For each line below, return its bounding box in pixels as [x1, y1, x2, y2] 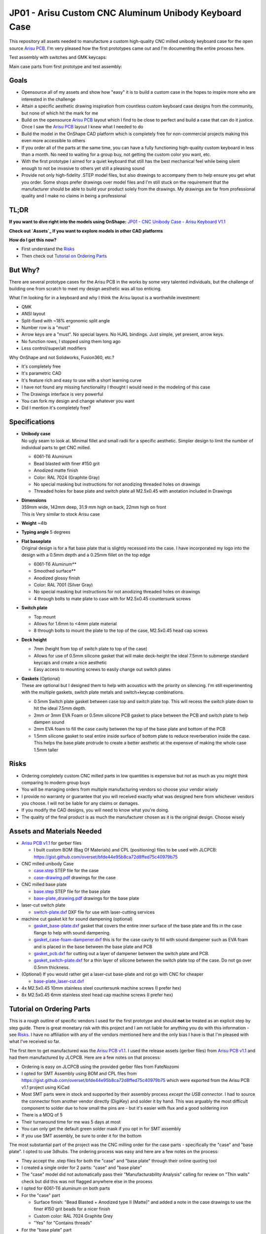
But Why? [9, 266, 40, 274]
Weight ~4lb [21, 520, 47, 526]
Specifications [9, 418, 55, 426]
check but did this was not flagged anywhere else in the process [21, 1178, 153, 1184]
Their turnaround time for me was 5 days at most [21, 1118, 121, 1125]
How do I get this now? [9, 237, 57, 243]
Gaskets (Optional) [21, 675, 60, 681]
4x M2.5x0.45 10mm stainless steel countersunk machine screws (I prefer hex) [21, 985, 182, 991]
